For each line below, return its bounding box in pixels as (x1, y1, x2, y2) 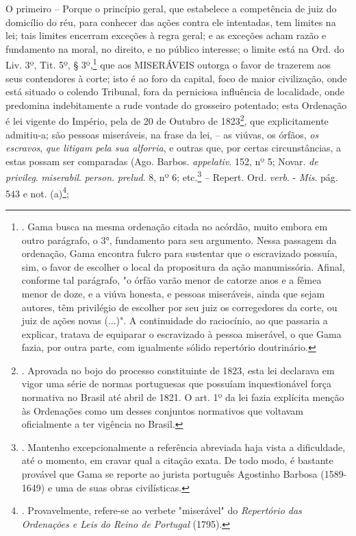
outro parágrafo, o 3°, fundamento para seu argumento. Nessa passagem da (21, 232, 337, 247)
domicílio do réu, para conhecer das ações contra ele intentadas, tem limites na (5, 14, 336, 29)
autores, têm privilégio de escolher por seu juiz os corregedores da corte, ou (21, 300, 338, 314)
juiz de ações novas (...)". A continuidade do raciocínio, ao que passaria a (21, 313, 328, 328)
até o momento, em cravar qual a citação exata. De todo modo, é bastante (21, 453, 333, 467)
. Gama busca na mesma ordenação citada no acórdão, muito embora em (21, 219, 328, 233)
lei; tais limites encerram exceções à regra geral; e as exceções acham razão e (5, 28, 327, 42)
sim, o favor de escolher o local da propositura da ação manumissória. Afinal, (21, 259, 345, 273)
